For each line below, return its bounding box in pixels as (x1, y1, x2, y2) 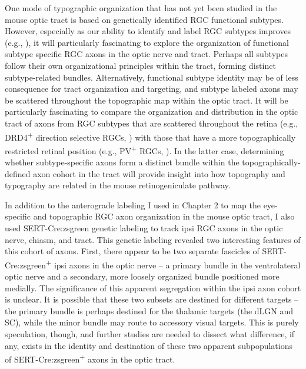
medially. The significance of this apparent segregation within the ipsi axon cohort (5, 281, 301, 294)
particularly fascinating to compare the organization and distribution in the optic (5, 105, 298, 118)
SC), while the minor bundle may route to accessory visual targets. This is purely (5, 316, 299, 328)
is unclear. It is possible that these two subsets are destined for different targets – (5, 293, 299, 305)
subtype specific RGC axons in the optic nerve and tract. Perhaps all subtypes (5, 48, 288, 60)
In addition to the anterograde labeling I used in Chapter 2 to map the (5, 198, 261, 211)
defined (5, 167, 31, 179)
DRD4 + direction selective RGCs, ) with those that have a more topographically (5, 129, 296, 143)
